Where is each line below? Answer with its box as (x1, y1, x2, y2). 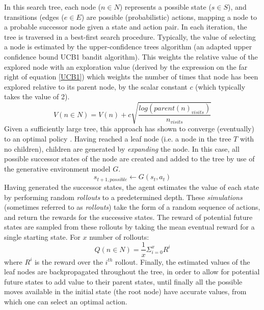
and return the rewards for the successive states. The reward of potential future (4, 211, 253, 222)
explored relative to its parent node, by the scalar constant (4, 81, 188, 92)
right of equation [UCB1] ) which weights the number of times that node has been (4, 71, 258, 82)
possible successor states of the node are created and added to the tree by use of (4, 153, 255, 164)
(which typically (195, 81, 246, 92)
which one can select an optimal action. (4, 296, 127, 306)
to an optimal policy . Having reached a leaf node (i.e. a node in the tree (4, 133, 231, 144)
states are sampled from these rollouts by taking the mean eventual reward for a (4, 221, 255, 232)
